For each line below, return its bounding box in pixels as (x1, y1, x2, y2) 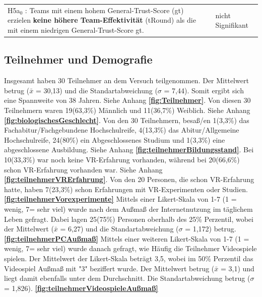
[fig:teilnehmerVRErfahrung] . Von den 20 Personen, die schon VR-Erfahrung (4, 174, 254, 185)
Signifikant (215, 20, 248, 30)
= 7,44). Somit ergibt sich (164, 85, 244, 95)
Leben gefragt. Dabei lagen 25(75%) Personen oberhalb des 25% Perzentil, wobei (4, 213, 253, 224)
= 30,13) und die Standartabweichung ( (35, 85, 158, 95)
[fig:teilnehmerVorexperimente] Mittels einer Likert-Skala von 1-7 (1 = (4, 194, 237, 204)
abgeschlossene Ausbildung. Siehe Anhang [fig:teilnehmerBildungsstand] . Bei (4, 144, 254, 155)
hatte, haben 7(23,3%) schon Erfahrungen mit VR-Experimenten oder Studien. (4, 184, 248, 194)
